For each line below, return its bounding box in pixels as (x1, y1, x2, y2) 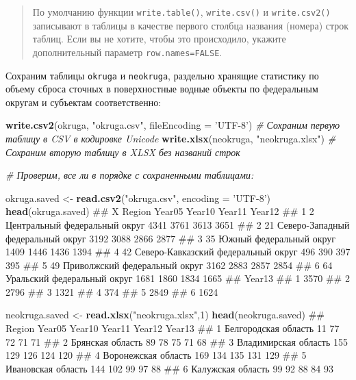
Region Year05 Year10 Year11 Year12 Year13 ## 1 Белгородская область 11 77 (5, 321, 340, 335)
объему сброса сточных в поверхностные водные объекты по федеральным (5, 81, 318, 96)
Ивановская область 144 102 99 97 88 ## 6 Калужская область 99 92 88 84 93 (5, 361, 334, 375)
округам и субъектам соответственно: (5, 94, 162, 109)
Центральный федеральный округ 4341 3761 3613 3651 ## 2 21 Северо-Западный (5, 217, 350, 231)
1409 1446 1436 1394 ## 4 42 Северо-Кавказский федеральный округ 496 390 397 (5, 244, 351, 259)
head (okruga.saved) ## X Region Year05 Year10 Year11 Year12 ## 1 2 (5, 204, 314, 218)
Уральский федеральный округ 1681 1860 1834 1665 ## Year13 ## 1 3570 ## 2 (5, 271, 350, 286)
